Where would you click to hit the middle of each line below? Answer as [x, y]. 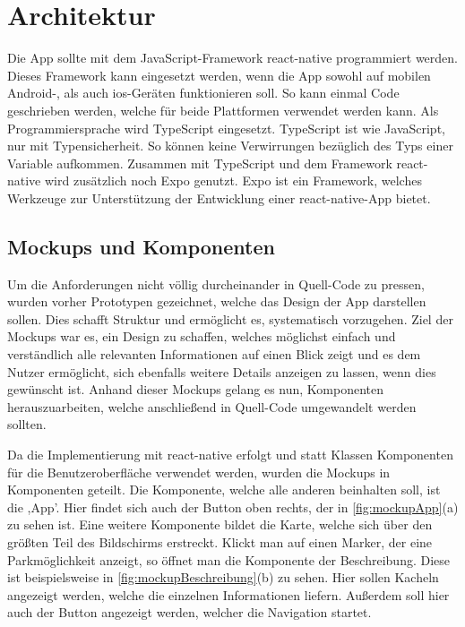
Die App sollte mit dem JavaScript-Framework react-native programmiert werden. [233, 58]
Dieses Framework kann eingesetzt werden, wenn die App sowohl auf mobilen [219, 75]
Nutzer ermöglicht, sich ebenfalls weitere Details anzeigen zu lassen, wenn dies [222, 371]
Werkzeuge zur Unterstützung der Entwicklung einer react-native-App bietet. [219, 198]
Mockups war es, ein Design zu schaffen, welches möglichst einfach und [202, 336]
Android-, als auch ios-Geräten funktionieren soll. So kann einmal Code [203, 93]
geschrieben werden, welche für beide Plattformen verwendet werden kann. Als [223, 110]
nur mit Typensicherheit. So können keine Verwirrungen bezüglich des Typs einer [230, 146]
